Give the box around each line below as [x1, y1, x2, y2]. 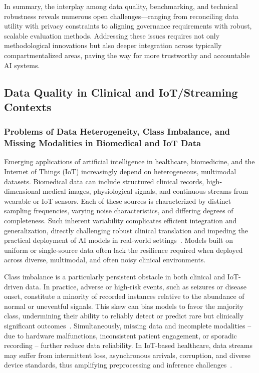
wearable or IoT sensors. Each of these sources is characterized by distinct [4, 195, 231, 206]
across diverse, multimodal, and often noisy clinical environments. [4, 254, 206, 265]
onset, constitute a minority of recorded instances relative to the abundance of [4, 291, 244, 301]
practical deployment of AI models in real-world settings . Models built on [4, 235, 233, 245]
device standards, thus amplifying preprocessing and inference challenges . [4, 359, 232, 370]
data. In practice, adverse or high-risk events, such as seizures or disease [25, 281, 246, 291]
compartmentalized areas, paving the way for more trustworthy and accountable [4, 50, 250, 60]
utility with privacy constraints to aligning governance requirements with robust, [4, 21, 252, 31]
